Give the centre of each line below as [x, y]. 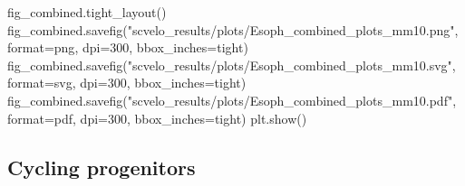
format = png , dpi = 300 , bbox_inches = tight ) [128, 47]
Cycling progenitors [102, 167]
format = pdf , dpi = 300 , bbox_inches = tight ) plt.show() [157, 118]
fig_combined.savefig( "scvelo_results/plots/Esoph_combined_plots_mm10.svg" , [232, 65]
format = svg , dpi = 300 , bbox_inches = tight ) [127, 83]
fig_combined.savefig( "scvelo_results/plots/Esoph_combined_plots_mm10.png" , [233, 29]
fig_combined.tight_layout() [87, 12]
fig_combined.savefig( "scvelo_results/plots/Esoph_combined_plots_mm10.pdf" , [232, 100]
